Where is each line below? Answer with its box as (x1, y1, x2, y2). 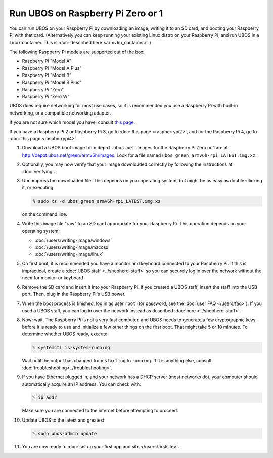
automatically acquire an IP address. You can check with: (22, 381, 141, 387)
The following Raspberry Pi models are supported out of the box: (9, 49, 145, 55)
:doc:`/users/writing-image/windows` (34, 237, 112, 243)
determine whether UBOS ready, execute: (22, 331, 109, 337)
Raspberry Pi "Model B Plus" (22, 79, 82, 86)
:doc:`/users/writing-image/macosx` (34, 244, 110, 250)
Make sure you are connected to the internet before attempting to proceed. (22, 408, 179, 414)
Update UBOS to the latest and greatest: (22, 417, 106, 423)
